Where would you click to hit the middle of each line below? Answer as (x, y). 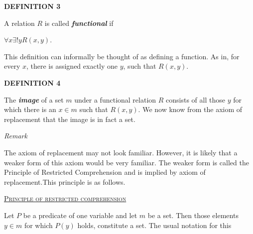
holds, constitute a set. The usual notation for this (154, 225)
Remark (16, 136)
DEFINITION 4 (32, 82)
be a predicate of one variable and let (80, 215)
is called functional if (79, 23)
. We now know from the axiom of (190, 109)
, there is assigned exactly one (72, 66)
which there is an (30, 109)
